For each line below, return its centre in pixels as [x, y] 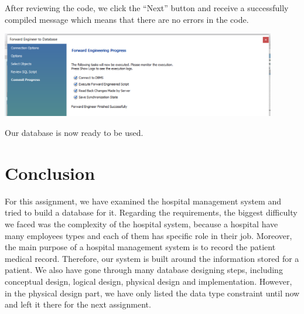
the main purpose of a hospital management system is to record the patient [140, 247]
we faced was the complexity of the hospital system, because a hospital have [141, 223]
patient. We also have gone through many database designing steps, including [144, 270]
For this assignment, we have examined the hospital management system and [143, 201]
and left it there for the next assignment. [78, 304]
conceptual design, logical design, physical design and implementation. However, [148, 281]
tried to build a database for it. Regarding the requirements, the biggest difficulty [151, 212]
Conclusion [50, 173]
